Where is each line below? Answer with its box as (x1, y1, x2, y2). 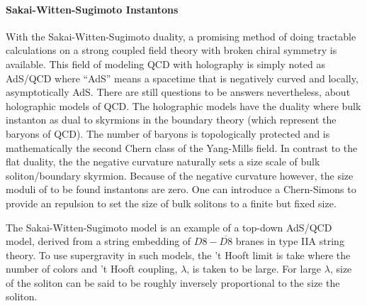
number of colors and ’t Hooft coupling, (6, 261, 178, 276)
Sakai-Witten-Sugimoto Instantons (6, 1, 179, 16)
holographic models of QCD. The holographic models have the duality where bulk (6, 98, 361, 113)
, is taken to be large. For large (186, 261, 322, 276)
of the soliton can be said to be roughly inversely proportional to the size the (6, 275, 340, 290)
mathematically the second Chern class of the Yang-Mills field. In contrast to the (6, 140, 358, 155)
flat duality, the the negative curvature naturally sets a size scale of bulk (6, 154, 320, 169)
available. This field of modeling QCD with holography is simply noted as (6, 56, 325, 71)
